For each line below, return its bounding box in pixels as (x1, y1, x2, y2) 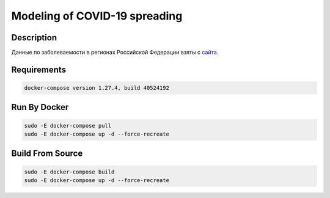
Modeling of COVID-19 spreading (11, 9, 183, 23)
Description (11, 32, 57, 43)
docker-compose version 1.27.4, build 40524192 (24, 84, 169, 92)
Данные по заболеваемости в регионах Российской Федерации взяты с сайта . (11, 49, 219, 56)
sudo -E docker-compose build (24, 168, 115, 175)
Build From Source (11, 148, 83, 159)
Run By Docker (11, 102, 69, 112)
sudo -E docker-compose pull (24, 122, 112, 129)
